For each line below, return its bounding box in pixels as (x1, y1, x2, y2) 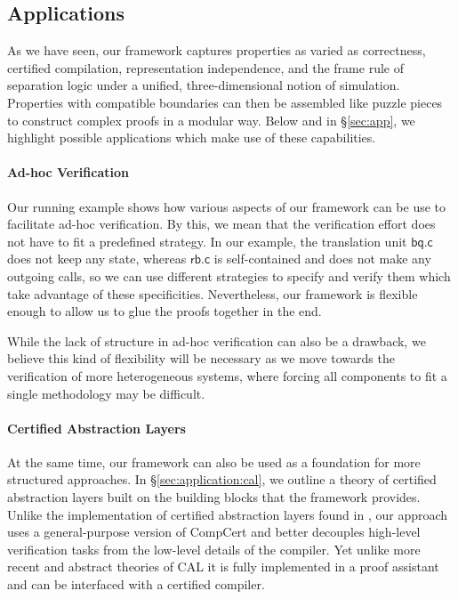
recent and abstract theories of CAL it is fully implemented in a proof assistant (7, 557, 439, 576)
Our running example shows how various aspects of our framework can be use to (7, 197, 446, 215)
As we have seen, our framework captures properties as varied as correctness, (7, 41, 426, 60)
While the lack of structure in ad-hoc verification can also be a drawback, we (7, 331, 426, 350)
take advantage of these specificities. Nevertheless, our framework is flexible (7, 284, 418, 303)
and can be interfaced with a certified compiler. (7, 575, 265, 594)
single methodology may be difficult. (7, 384, 205, 402)
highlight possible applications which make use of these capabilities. (7, 128, 376, 147)
